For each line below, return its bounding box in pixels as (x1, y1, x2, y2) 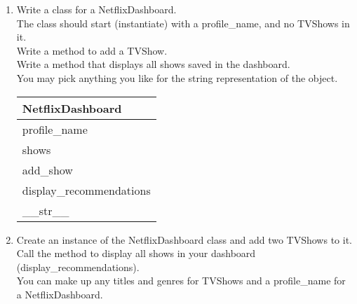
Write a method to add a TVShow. (16, 43, 168, 57)
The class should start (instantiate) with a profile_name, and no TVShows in (16, 15, 350, 30)
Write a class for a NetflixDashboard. (16, 2, 177, 16)
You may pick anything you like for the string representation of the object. (16, 70, 338, 85)
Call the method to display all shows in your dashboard (16, 246, 256, 261)
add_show (22, 161, 73, 178)
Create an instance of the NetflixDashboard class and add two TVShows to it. (16, 232, 352, 247)
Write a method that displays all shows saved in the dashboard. (16, 57, 290, 71)
